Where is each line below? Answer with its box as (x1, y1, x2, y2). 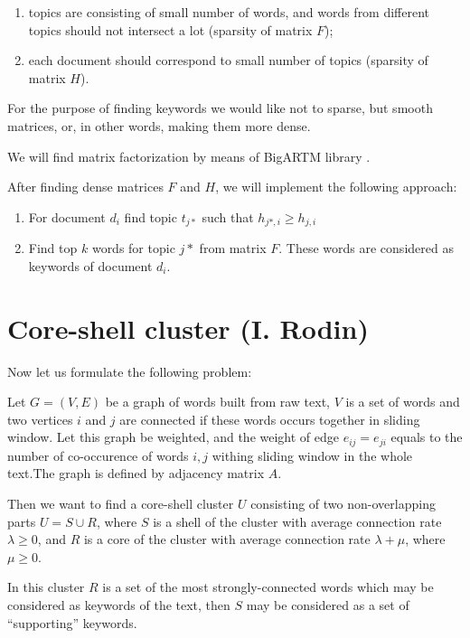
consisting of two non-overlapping (250, 493, 436, 512)
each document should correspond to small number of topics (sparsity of (28, 51, 428, 70)
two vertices (7, 409, 73, 428)
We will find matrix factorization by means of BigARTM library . (7, 146, 371, 165)
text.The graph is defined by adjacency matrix (7, 464, 265, 483)
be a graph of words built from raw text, (105, 392, 330, 411)
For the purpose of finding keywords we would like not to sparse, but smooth (7, 99, 433, 117)
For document (28, 207, 106, 226)
